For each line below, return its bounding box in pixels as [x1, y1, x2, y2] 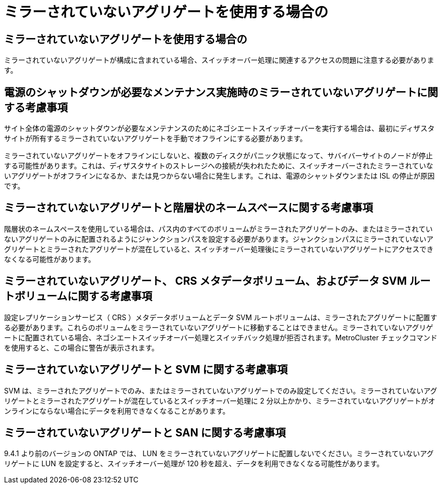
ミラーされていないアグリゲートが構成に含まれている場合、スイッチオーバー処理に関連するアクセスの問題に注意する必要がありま [4, 56, 434, 65]
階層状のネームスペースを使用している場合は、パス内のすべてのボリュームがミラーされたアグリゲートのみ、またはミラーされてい [4, 224, 433, 233]
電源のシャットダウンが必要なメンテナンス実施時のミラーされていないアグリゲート [4, 85, 417, 99]
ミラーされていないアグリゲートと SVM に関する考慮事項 [4, 363, 288, 376]
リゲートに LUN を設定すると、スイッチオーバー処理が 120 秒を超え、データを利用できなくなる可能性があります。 [4, 459, 384, 468]
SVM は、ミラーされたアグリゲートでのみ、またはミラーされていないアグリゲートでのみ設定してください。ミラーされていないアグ [4, 386, 437, 395]
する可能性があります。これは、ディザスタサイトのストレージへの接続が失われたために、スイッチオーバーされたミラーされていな [4, 161, 433, 170]
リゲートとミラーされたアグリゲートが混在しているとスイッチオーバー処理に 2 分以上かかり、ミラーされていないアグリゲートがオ [4, 396, 435, 405]
